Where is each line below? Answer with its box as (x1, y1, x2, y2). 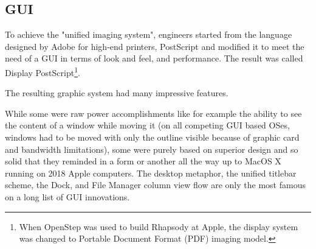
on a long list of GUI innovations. (5, 190, 130, 203)
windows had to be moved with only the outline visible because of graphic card (5, 131, 300, 144)
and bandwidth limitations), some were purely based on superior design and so (5, 142, 298, 155)
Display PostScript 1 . (5, 64, 80, 79)
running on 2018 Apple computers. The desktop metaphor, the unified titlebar (5, 166, 297, 179)
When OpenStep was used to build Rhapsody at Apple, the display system (19, 220, 298, 233)
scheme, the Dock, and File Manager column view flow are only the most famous (5, 178, 306, 191)
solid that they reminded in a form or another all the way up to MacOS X (5, 155, 281, 167)
